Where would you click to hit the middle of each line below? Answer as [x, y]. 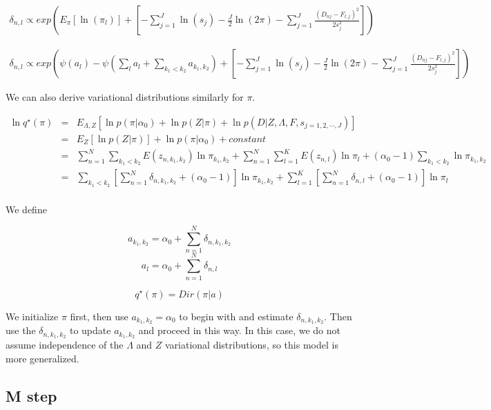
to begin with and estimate [236, 316]
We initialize [32, 316]
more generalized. [42, 358]
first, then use [99, 316]
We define [26, 209]
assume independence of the [65, 345]
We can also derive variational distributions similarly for [125, 97]
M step [31, 395]
